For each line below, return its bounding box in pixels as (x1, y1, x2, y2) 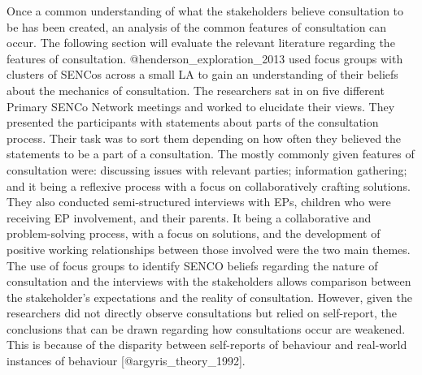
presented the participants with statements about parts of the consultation (7, 114, 379, 131)
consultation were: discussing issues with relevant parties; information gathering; (7, 161, 407, 178)
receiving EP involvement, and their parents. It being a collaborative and (7, 209, 372, 226)
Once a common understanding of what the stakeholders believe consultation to (7, 2, 404, 19)
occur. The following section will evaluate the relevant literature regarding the (7, 34, 395, 51)
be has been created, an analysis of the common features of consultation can (7, 18, 387, 35)
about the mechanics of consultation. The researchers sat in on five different (7, 81, 385, 98)
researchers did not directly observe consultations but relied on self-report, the (7, 304, 397, 321)
